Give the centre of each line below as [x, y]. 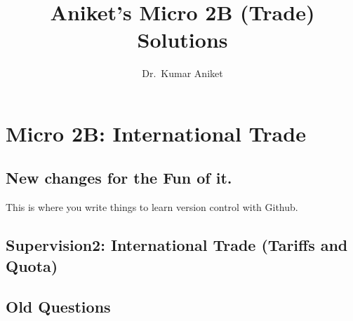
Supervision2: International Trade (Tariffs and [177, 245]
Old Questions [58, 307]
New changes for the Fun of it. [119, 178]
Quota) [32, 265]
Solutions [182, 40]
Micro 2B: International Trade [156, 133]
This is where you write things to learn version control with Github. [152, 207]
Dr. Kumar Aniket [182, 73]
